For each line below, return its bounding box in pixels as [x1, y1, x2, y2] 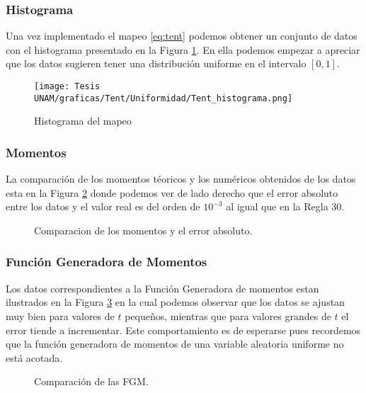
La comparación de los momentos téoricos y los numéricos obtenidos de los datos [6, 171, 356, 186]
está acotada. [6, 350, 63, 365]
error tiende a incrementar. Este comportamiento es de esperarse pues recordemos [6, 322, 361, 337]
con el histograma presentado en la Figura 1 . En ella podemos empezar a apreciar [6, 42, 360, 57]
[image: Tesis [34, 81, 101, 91]
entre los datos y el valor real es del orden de [6, 199, 200, 214]
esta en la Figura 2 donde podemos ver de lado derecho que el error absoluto [6, 185, 338, 200]
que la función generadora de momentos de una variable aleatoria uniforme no [6, 336, 344, 351]
